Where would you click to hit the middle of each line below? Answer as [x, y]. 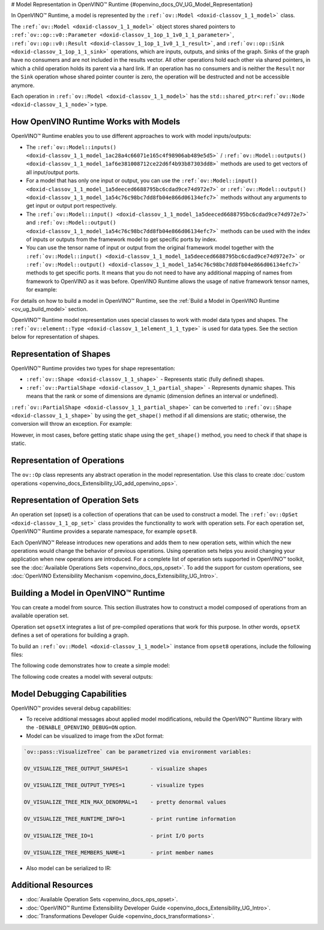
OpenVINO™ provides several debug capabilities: [71, 708]
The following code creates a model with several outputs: [82, 676]
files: [17, 655]
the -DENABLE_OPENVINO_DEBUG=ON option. [81, 727]
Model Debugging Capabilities [69, 693]
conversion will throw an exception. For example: [71, 424]
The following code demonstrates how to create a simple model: [91, 666]
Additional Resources [52, 885]
